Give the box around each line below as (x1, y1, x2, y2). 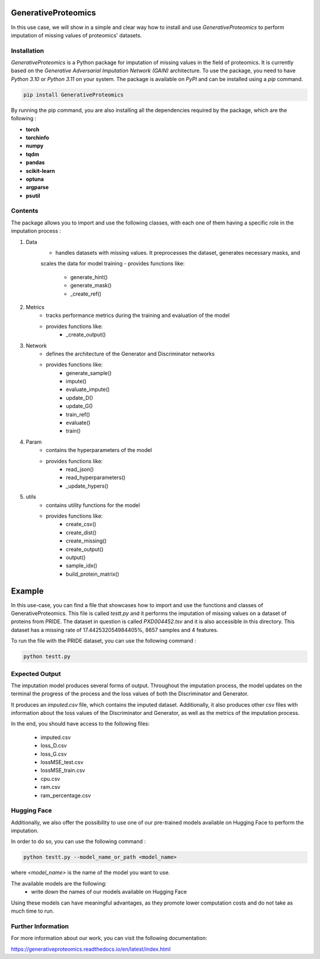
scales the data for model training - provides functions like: (40, 260, 185, 267)
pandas (25, 159, 45, 166)
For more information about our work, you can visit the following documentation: (11, 935, 207, 942)
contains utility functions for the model (46, 501, 140, 509)
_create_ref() (70, 290, 102, 297)
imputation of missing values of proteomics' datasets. (11, 31, 142, 39)
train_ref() (66, 410, 90, 418)
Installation (11, 46, 44, 54)
